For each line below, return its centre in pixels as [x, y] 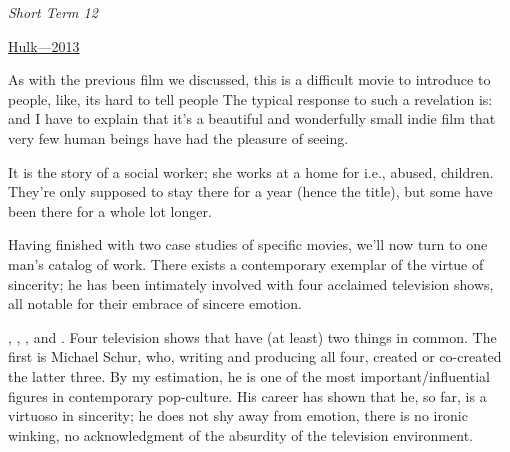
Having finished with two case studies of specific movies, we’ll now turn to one [248, 244]
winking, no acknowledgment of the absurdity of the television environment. [240, 434]
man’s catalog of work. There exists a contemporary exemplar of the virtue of [246, 263]
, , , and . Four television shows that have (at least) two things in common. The [252, 336]
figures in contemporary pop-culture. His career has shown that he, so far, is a [247, 395]
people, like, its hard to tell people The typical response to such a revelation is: [250, 98]
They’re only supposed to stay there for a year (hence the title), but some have [250, 191]
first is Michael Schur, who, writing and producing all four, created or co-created [255, 356]
